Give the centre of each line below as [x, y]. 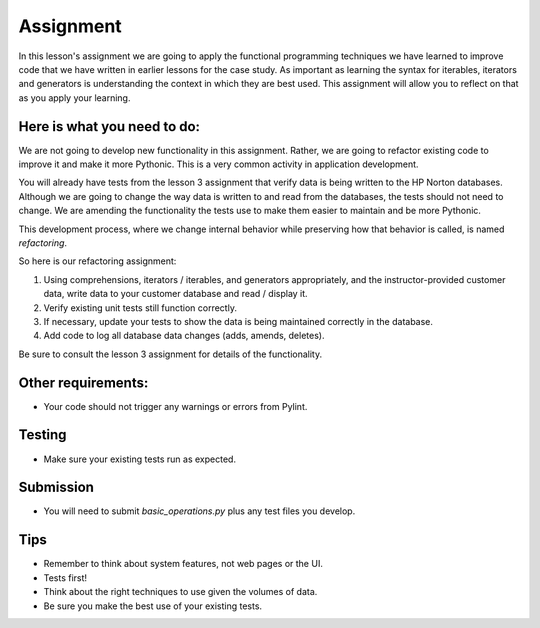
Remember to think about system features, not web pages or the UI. [183, 564]
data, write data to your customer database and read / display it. [176, 294]
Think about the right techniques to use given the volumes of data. [180, 592]
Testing [42, 435]
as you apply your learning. [74, 97]
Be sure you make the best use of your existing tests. [153, 606]
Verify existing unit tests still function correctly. [140, 307]
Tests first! [65, 577]
